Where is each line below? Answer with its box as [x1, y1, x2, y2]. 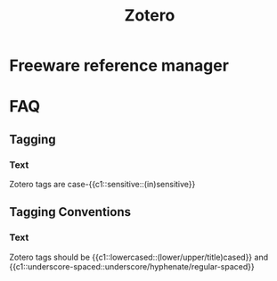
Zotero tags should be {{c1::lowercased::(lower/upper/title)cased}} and [9, 252, 269, 262]
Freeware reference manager [9, 55, 230, 76]
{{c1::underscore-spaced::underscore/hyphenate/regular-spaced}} [9, 260, 256, 272]
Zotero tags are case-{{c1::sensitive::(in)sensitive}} [9, 179, 196, 190]
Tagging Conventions [9, 204, 132, 219]
